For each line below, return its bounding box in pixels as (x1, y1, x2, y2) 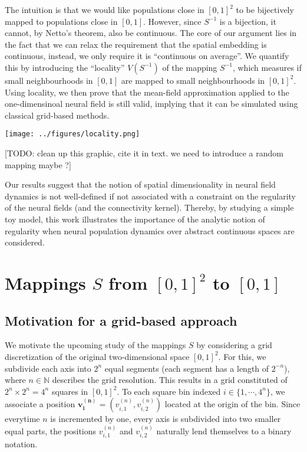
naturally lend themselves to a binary (156, 424, 292, 437)
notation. (5, 438, 38, 450)
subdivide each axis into (5, 362, 91, 374)
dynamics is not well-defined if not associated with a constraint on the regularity (5, 189, 296, 202)
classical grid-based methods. (5, 109, 110, 121)
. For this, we (218, 350, 266, 362)
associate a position (5, 398, 75, 410)
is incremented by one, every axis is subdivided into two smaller (50, 412, 281, 425)
